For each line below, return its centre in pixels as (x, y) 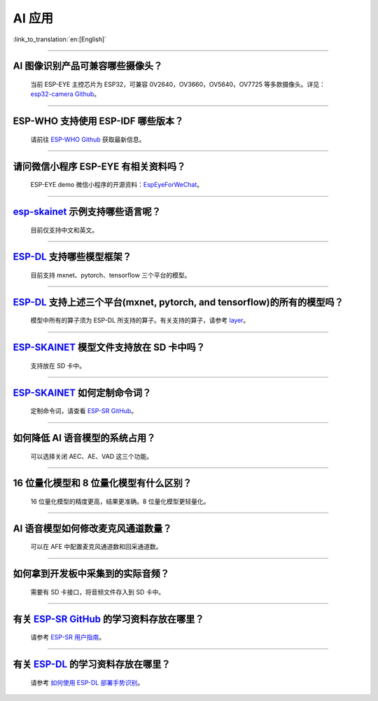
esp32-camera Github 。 (65, 94)
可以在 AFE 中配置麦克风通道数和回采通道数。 (96, 547)
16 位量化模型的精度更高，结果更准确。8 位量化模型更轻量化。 (120, 501)
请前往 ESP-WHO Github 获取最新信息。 (88, 139)
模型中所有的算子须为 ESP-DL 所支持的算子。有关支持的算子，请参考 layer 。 (140, 320)
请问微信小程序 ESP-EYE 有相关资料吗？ (99, 166)
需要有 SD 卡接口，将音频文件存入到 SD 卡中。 (97, 592)
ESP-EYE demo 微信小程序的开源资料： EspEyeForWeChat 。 (117, 185)
